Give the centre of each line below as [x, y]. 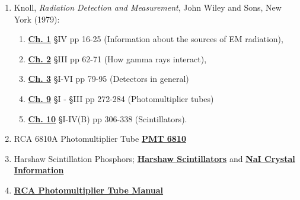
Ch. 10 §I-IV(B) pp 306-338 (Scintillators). [108, 118]
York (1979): [37, 19]
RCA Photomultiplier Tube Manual [89, 190]
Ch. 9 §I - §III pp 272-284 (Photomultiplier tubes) [121, 98]
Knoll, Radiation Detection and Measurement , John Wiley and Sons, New [148, 7]
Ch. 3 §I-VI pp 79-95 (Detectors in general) [108, 79]
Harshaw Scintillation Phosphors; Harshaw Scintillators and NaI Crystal [154, 158]
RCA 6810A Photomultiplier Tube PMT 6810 [100, 139]
